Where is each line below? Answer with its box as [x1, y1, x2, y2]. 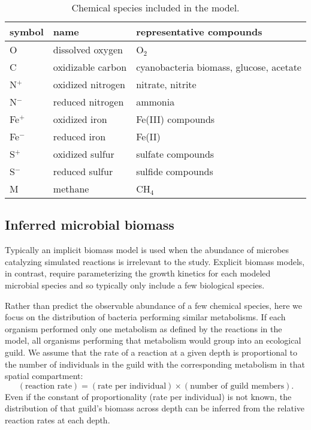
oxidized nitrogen [53, 77, 125, 91]
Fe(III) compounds [136, 112, 215, 126]
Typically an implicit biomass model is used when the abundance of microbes [5, 243, 289, 256]
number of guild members [190, 381, 284, 390]
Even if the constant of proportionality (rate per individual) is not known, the [5, 390, 292, 402]
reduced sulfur [53, 164, 113, 178]
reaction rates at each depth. [5, 413, 110, 426]
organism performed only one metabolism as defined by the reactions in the [5, 322, 282, 335]
